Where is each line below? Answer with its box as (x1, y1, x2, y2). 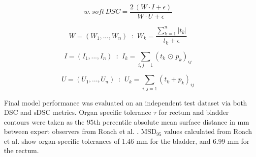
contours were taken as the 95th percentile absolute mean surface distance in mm (4, 116, 249, 127)
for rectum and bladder (159, 107, 229, 117)
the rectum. (4, 145, 39, 156)
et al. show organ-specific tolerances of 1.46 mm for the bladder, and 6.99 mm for (4, 135, 250, 146)
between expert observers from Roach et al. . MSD (4, 126, 157, 136)
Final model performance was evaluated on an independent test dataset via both (4, 97, 247, 107)
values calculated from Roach (164, 126, 252, 136)
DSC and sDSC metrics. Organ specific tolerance (4, 107, 151, 117)
